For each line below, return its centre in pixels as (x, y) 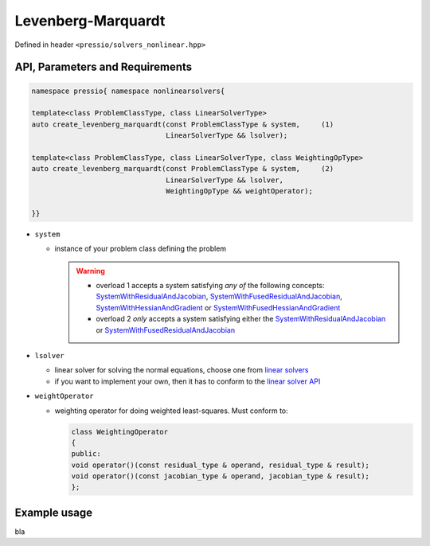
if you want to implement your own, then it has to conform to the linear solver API (188, 381)
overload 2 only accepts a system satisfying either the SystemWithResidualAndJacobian (241, 319)
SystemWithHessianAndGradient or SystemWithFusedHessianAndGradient (218, 307)
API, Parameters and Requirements (104, 67)
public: (86, 454)
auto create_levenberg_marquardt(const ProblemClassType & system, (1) (183, 124)
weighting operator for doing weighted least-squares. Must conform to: (171, 411)
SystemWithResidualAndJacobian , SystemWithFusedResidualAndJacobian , (219, 296)
